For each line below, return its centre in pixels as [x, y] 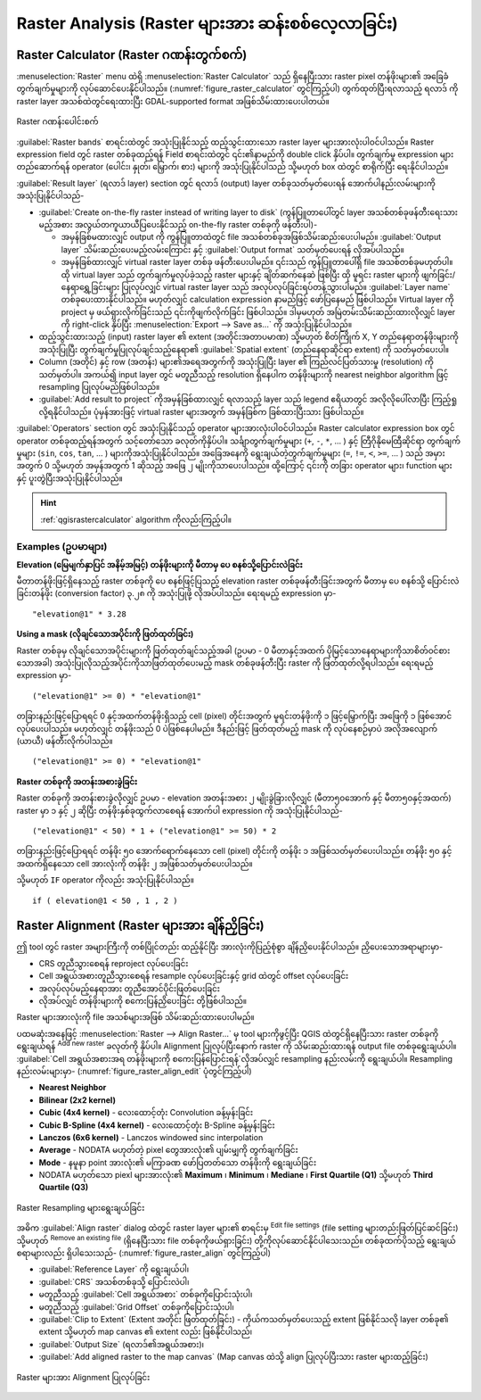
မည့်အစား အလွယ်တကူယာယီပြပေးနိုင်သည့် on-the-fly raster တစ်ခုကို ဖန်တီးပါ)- [178, 224]
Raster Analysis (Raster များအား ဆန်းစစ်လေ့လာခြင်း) [207, 23]
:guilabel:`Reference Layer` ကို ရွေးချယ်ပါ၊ [114, 1269]
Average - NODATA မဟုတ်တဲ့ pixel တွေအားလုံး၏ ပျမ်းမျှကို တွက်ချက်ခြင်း [168, 1150]
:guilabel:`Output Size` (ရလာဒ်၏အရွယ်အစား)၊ [122, 1344]
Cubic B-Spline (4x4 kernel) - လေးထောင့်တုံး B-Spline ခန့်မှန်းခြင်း [157, 1125]
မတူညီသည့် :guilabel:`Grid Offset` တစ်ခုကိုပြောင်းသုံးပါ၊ [137, 1306]
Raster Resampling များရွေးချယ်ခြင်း [81, 1207]
